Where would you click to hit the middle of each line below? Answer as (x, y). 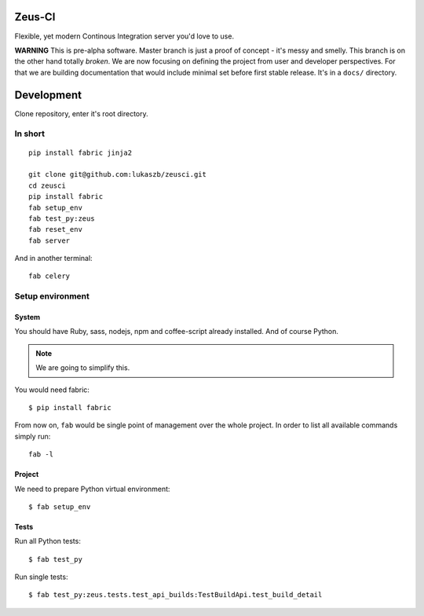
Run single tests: (41, 577)
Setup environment (52, 296)
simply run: (33, 436)
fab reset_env (55, 229)
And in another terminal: (54, 258)
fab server (49, 240)
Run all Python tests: (48, 541)
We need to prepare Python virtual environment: (92, 489)
